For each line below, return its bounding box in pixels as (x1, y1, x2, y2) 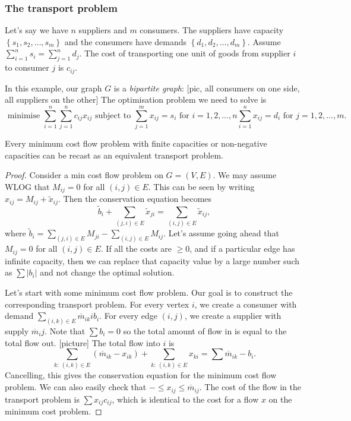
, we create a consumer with (194, 297, 297, 310)
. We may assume (213, 169, 277, 181)
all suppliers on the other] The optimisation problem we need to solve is (5, 93, 267, 106)
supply (5, 324, 29, 337)
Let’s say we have (5, 24, 68, 36)
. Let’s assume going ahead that (163, 227, 279, 239)
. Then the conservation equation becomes (58, 192, 212, 205)
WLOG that (5, 180, 50, 192)
